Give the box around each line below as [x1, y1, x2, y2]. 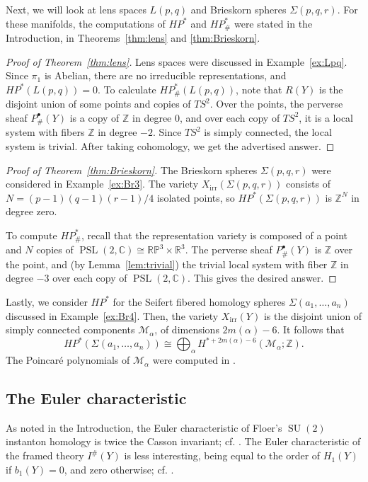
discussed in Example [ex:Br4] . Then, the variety [6, 308, 219, 323]
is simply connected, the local [204, 125, 332, 139]
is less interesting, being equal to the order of [124, 448, 321, 463]
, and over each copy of [179, 110, 280, 125]
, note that [236, 81, 282, 96]
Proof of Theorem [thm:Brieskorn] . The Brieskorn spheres [6, 162, 258, 177]
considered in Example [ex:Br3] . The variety [6, 176, 199, 191]
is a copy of [69, 110, 120, 125]
